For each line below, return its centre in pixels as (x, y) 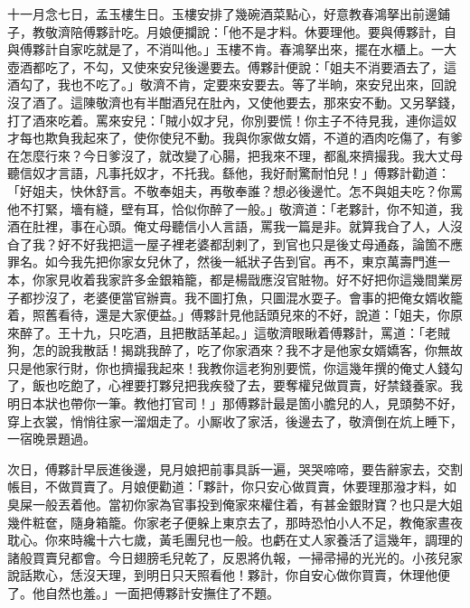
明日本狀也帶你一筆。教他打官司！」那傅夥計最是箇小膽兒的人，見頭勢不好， (235, 403)
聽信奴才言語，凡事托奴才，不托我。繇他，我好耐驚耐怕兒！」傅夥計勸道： (229, 173)
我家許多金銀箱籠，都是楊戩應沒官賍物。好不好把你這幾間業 (273, 279)
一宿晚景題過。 (52, 439)
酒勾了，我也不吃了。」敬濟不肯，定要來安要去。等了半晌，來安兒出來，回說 (232, 84)
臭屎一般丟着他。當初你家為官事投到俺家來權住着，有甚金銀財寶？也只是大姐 (235, 505)
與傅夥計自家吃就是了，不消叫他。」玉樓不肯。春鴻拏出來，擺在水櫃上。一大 (232, 49)
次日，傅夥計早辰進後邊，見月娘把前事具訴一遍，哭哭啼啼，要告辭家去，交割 (235, 468)
